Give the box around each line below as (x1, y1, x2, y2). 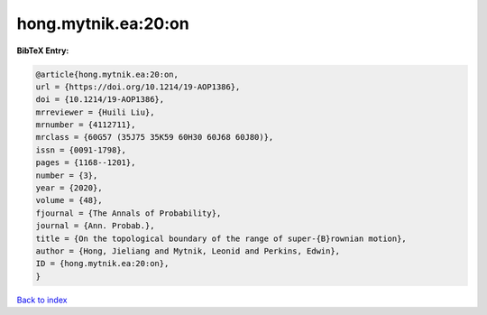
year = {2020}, (35, 183, 103, 193)
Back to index (16, 294, 68, 305)
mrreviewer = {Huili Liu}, (35, 107, 155, 117)
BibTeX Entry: (16, 45, 69, 56)
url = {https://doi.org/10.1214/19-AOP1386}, (35, 81, 241, 92)
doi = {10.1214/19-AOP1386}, (35, 95, 165, 105)
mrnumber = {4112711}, (35, 120, 136, 130)
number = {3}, (35, 170, 98, 181)
